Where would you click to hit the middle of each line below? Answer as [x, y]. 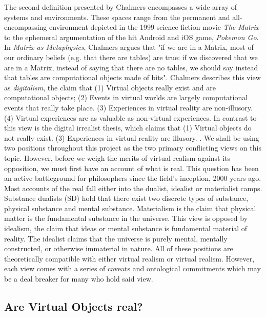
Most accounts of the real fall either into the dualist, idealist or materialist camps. [133, 188]
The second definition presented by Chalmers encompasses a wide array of [121, 7]
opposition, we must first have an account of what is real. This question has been [131, 168]
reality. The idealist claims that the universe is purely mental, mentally [116, 238]
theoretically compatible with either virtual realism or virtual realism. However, [129, 258]
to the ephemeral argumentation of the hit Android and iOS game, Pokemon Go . [131, 37]
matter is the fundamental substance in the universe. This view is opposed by [126, 218]
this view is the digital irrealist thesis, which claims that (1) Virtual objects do [128, 128]
